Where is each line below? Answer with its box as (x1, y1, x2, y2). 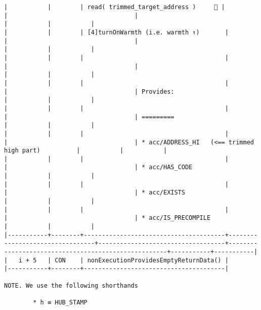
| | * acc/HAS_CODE (4, 164, 193, 171)
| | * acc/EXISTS (4, 189, 185, 197)
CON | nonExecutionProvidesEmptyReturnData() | (55, 256, 229, 264)
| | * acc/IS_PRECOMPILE (4, 214, 211, 222)
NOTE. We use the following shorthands (4, 282, 138, 289)
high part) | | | (4, 147, 167, 154)
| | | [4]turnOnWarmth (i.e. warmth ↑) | (4, 28, 229, 36)
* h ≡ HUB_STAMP (33, 298, 88, 306)
